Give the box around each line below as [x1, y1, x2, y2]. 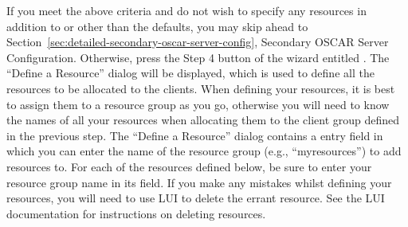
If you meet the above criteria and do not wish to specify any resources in [6, 2, 367, 18]
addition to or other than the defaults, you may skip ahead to [6, 18, 308, 34]
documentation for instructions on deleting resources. [6, 205, 266, 221]
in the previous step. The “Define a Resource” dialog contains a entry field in [6, 127, 383, 143]
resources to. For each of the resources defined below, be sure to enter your [6, 158, 372, 174]
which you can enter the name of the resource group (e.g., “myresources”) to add [6, 143, 402, 159]
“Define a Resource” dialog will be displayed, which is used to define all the [6, 65, 375, 81]
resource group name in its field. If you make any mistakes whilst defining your [6, 174, 392, 190]
